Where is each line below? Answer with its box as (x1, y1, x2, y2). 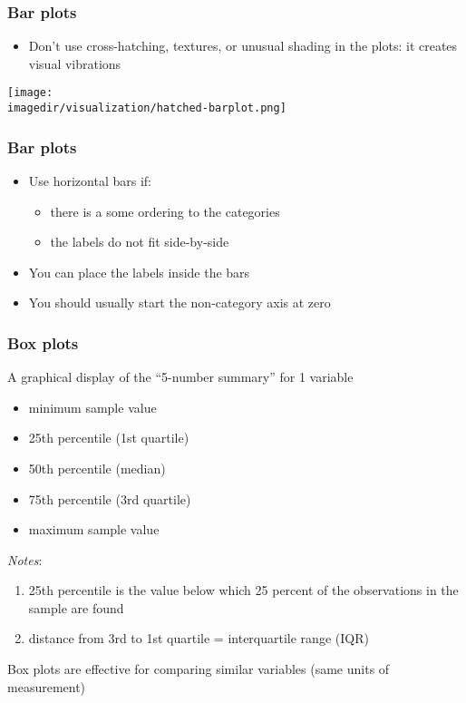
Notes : (7, 550, 43, 569)
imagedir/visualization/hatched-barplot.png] (7, 102, 286, 115)
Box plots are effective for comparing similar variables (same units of (7, 659, 390, 679)
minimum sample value (28, 397, 157, 416)
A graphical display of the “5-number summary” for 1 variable (7, 367, 354, 386)
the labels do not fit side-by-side (50, 232, 229, 251)
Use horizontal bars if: (28, 171, 151, 190)
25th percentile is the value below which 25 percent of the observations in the (28, 581, 459, 600)
